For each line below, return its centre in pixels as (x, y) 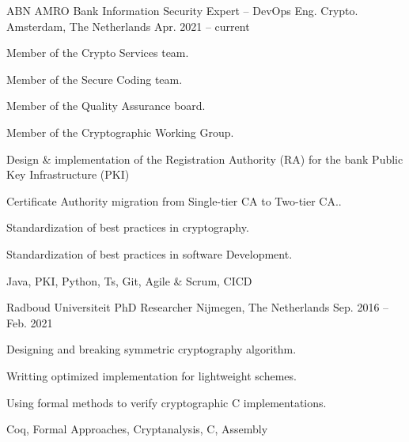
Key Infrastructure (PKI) (68, 174)
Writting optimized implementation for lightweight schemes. (151, 375)
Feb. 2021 (30, 322)
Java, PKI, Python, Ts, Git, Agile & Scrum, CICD (129, 280)
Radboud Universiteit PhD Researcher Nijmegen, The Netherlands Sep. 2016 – (198, 307)
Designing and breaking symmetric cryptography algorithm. (151, 349)
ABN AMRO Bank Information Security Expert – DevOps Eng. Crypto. (182, 10)
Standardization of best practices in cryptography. (128, 227)
